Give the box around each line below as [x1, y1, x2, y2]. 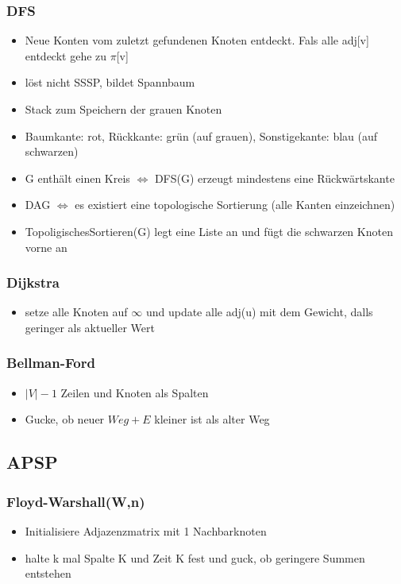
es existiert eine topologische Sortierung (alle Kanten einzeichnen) [75, 196, 395, 213]
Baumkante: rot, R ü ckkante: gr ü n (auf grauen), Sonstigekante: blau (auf [25, 127, 378, 144]
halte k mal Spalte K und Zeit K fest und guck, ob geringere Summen [25, 549, 365, 566]
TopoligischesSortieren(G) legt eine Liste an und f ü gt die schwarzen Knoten [25, 222, 393, 239]
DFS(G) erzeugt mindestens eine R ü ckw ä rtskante [154, 169, 395, 186]
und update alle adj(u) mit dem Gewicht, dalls [145, 304, 373, 320]
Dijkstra [6, 273, 60, 292]
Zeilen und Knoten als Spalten [60, 384, 209, 400]
